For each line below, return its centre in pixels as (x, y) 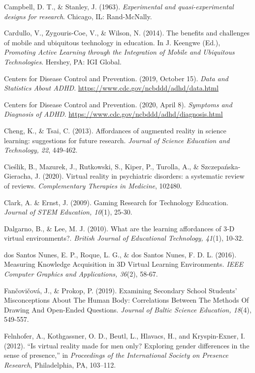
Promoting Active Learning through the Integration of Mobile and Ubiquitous (119, 52)
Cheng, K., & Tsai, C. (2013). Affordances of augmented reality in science (115, 130)
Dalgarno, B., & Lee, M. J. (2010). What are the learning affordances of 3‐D (119, 228)
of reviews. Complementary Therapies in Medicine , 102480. (93, 185)
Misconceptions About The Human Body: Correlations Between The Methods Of (127, 300)
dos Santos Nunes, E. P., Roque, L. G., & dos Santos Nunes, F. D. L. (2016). (120, 254)
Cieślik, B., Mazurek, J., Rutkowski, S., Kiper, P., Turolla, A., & (101, 166)
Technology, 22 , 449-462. (41, 150)
